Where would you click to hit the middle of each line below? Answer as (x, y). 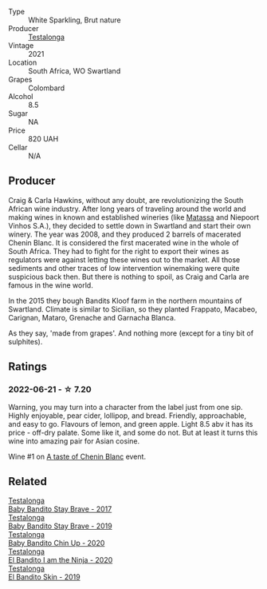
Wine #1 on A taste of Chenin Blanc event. (77, 456)
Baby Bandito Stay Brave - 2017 (60, 509)
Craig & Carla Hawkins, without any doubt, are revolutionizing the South (126, 200)
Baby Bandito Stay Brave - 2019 (61, 526)
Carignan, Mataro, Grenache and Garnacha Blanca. (92, 317)
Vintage (21, 46)
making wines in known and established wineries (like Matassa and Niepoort (134, 217)
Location (23, 62)
